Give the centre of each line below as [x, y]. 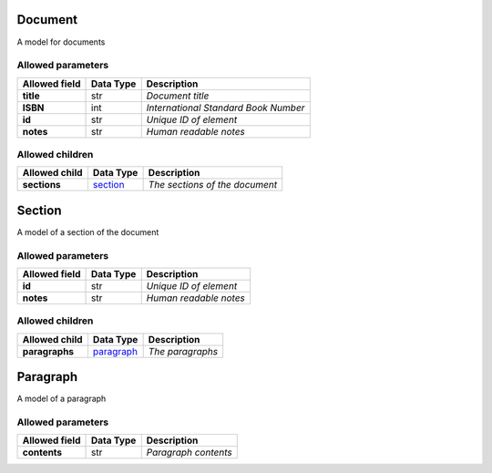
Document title [178, 96]
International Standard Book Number [225, 108]
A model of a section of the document [88, 231]
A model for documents [61, 42]
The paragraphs [183, 351]
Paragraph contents [189, 453]
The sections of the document [213, 185]
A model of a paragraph [61, 399]
